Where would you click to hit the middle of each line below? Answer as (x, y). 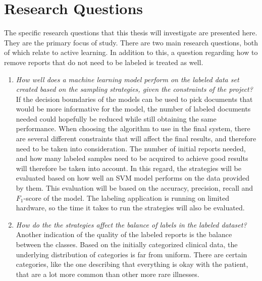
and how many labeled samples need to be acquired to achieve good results (132, 158)
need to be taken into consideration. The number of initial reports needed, (131, 148)
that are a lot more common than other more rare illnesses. (108, 274)
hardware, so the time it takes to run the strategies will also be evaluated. (130, 208)
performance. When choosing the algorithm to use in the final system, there (133, 128)
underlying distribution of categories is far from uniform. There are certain (132, 254)
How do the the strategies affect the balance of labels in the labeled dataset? (131, 224)
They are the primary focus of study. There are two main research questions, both (131, 42)
